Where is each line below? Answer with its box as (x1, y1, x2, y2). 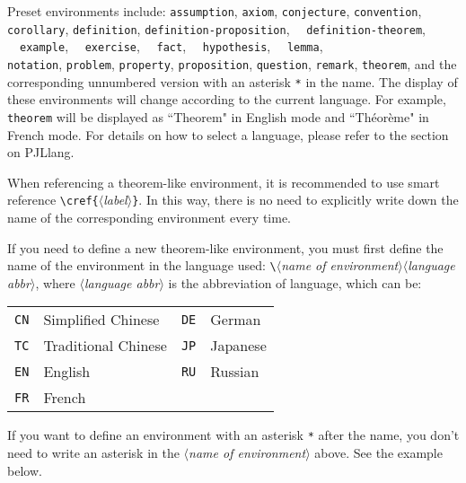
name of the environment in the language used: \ (7, 256, 277, 275)
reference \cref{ (7, 190, 99, 209)
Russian (210, 361, 259, 382)
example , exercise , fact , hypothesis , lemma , (20, 37, 323, 56)
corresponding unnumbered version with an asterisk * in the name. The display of (7, 72, 458, 91)
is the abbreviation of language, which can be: (168, 273, 422, 292)
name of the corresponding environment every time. (7, 207, 292, 226)
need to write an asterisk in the (7, 443, 180, 462)
